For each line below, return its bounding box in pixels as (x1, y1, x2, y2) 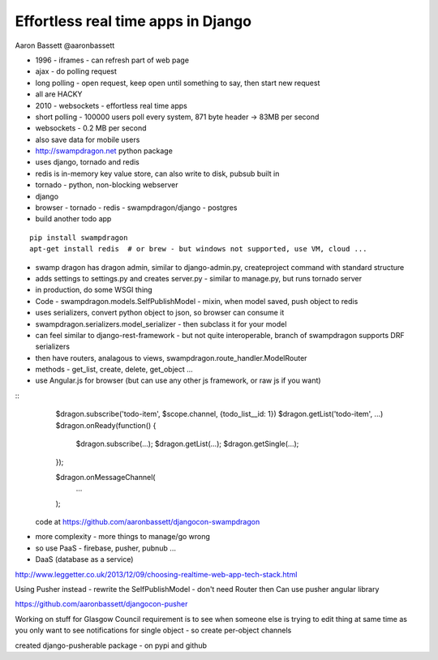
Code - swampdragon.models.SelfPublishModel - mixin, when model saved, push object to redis (35, 296, 359, 306)
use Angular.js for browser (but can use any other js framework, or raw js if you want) (35, 375, 321, 385)
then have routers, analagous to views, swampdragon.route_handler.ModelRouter (35, 353, 307, 362)
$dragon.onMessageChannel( (55, 472, 156, 482)
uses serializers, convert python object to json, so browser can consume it (35, 308, 285, 318)
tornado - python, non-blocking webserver (35, 180, 178, 190)
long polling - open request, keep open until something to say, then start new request (35, 78, 320, 88)
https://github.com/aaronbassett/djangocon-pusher (15, 599, 188, 609)
